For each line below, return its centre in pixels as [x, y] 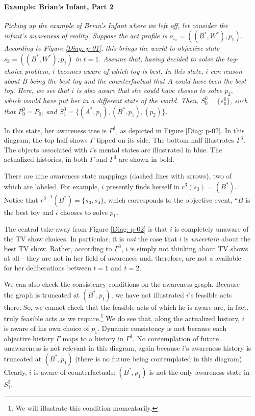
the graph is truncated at [42, 294]
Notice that [21, 199]
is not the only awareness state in [199, 371]
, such [239, 100]
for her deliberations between [48, 267]
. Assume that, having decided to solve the [162, 58]
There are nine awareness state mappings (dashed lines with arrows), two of [118, 175]
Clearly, [15, 371]
